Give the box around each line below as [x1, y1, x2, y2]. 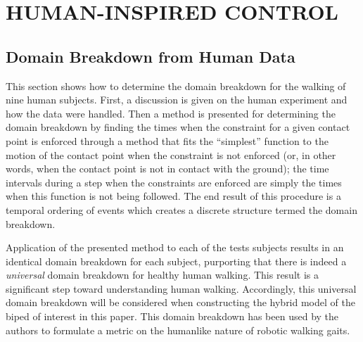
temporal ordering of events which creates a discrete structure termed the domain [6, 202, 357, 217]
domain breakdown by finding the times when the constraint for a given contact [6, 120, 350, 134]
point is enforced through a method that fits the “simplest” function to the [6, 133, 329, 148]
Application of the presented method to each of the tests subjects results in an [6, 240, 344, 255]
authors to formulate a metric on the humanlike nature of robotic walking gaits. [6, 322, 350, 337]
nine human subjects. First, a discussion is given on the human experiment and [6, 92, 348, 107]
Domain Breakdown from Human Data [6, 45, 295, 67]
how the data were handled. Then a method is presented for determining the [6, 106, 336, 120]
